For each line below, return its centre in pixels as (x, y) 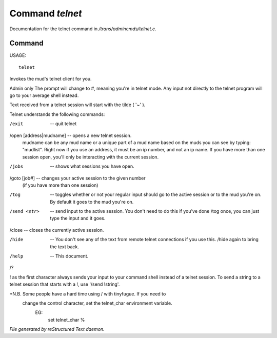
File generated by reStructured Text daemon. (57, 329)
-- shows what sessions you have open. (92, 166)
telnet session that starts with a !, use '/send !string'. (65, 284)
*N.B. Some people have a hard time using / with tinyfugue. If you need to (88, 294)
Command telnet (46, 13)
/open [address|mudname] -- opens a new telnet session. (71, 135)
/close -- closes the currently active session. (57, 230)
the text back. (64, 247)
